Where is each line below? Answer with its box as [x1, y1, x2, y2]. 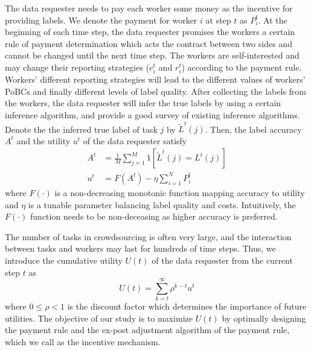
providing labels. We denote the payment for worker [5, 13, 197, 26]
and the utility [16, 134, 71, 147]
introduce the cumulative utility [5, 253, 123, 266]
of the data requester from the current [152, 253, 293, 266]
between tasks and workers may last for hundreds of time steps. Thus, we [5, 242, 276, 255]
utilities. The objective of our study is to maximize [5, 311, 193, 324]
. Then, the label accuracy [205, 122, 302, 135]
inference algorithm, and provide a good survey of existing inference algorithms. [5, 108, 300, 121]
